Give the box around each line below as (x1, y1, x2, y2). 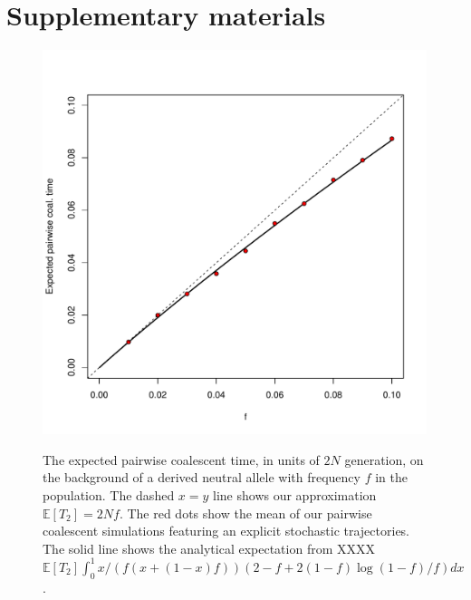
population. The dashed (43, 485, 175, 504)
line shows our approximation (213, 485, 377, 504)
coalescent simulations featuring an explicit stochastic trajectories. (43, 521, 410, 540)
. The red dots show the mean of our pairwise (119, 503, 372, 522)
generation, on (344, 450, 424, 469)
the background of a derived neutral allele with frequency (43, 468, 360, 487)
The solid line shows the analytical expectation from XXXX (43, 538, 375, 557)
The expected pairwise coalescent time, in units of (43, 450, 320, 469)
